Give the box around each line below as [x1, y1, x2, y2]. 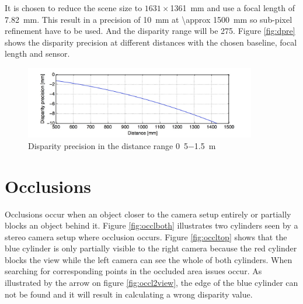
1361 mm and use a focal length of [170, 2, 295, 13]
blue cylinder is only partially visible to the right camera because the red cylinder [5, 242, 297, 254]
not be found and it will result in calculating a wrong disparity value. [5, 288, 253, 300]
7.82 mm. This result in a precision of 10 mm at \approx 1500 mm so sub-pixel [5, 13, 292, 25]
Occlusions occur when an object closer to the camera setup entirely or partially [5, 208, 291, 220]
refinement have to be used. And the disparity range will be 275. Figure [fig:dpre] [5, 25, 295, 37]
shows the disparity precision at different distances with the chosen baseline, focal [5, 36, 297, 48]
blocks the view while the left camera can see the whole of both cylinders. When [5, 253, 292, 265]
